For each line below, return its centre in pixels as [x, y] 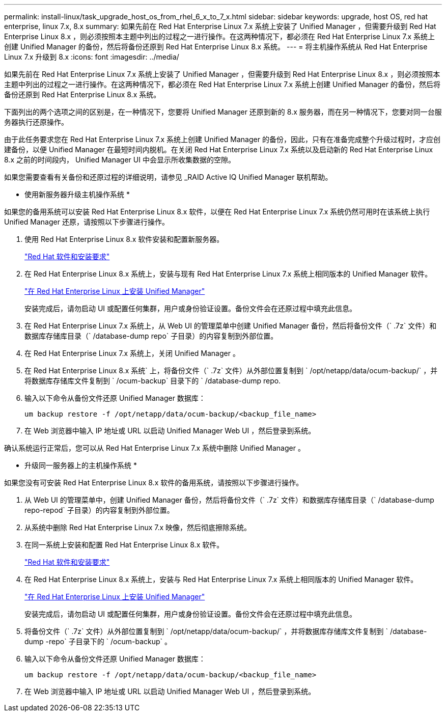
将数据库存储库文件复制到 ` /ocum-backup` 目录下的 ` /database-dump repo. [153, 381]
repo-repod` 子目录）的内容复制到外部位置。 [99, 510]
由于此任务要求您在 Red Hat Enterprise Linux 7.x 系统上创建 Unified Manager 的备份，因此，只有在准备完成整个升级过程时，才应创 [222, 139]
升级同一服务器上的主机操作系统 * [81, 465]
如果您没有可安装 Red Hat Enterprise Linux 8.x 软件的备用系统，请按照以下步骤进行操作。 [154, 483]
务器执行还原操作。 [36, 122]
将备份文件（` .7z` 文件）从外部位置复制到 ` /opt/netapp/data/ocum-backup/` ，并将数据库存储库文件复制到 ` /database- [226, 631]
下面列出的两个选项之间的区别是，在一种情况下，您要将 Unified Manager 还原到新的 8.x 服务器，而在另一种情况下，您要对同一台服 [223, 112]
